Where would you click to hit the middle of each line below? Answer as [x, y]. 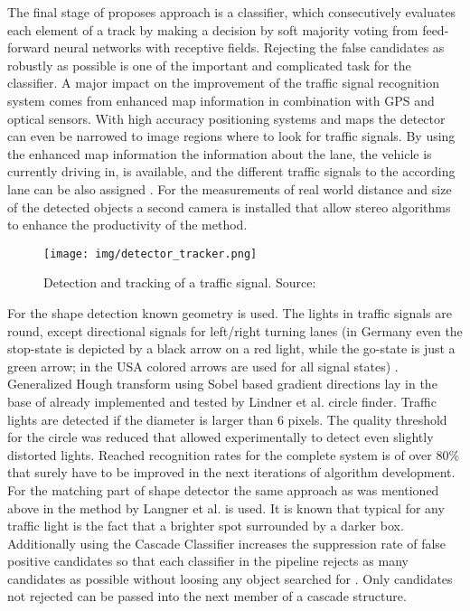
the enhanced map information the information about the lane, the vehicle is [220, 153]
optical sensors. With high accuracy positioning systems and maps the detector [226, 118]
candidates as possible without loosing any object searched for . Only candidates [230, 578]
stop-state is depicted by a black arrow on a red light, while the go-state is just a [231, 348]
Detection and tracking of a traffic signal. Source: [180, 282]
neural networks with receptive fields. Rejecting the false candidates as [249, 47]
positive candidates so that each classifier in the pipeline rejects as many [208, 561]
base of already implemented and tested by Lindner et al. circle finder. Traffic [222, 401]
